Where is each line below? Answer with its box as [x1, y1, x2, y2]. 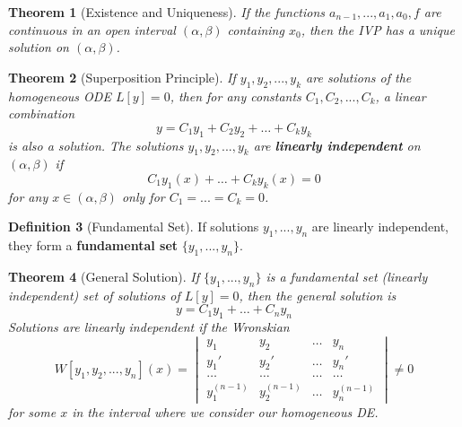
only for [121, 187, 165, 205]
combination [8, 104, 75, 123]
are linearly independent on [253, 135, 421, 154]
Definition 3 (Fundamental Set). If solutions [8, 217, 259, 236]
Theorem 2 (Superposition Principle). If [8, 67, 236, 86]
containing [227, 20, 284, 39]
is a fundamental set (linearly [266, 266, 428, 285]
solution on [8, 38, 69, 57]
